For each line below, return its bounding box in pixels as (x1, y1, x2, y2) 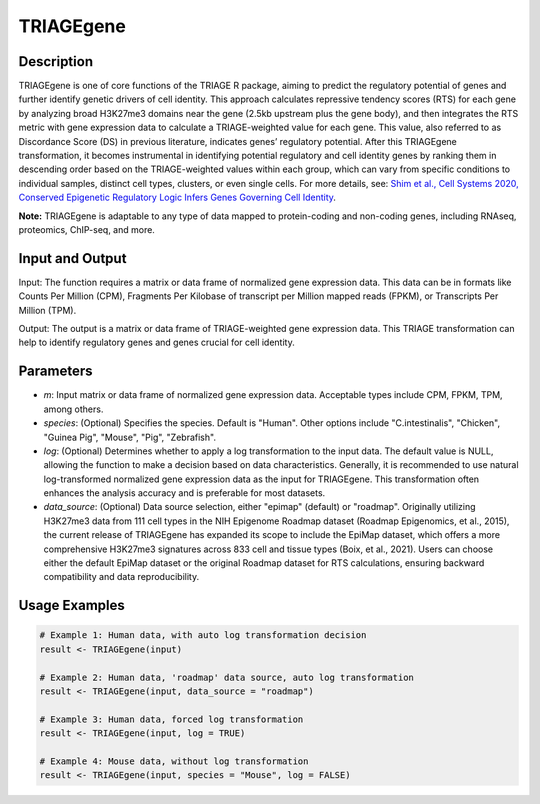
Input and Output (18, 250, 127, 267)
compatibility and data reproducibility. (43, 571, 200, 583)
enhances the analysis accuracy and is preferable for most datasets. (43, 487, 326, 499)
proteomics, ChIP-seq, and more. (18, 223, 155, 235)
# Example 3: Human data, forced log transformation (39, 713, 304, 725)
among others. (43, 403, 104, 415)
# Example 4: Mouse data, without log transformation (39, 755, 309, 767)
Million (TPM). (18, 304, 77, 316)
